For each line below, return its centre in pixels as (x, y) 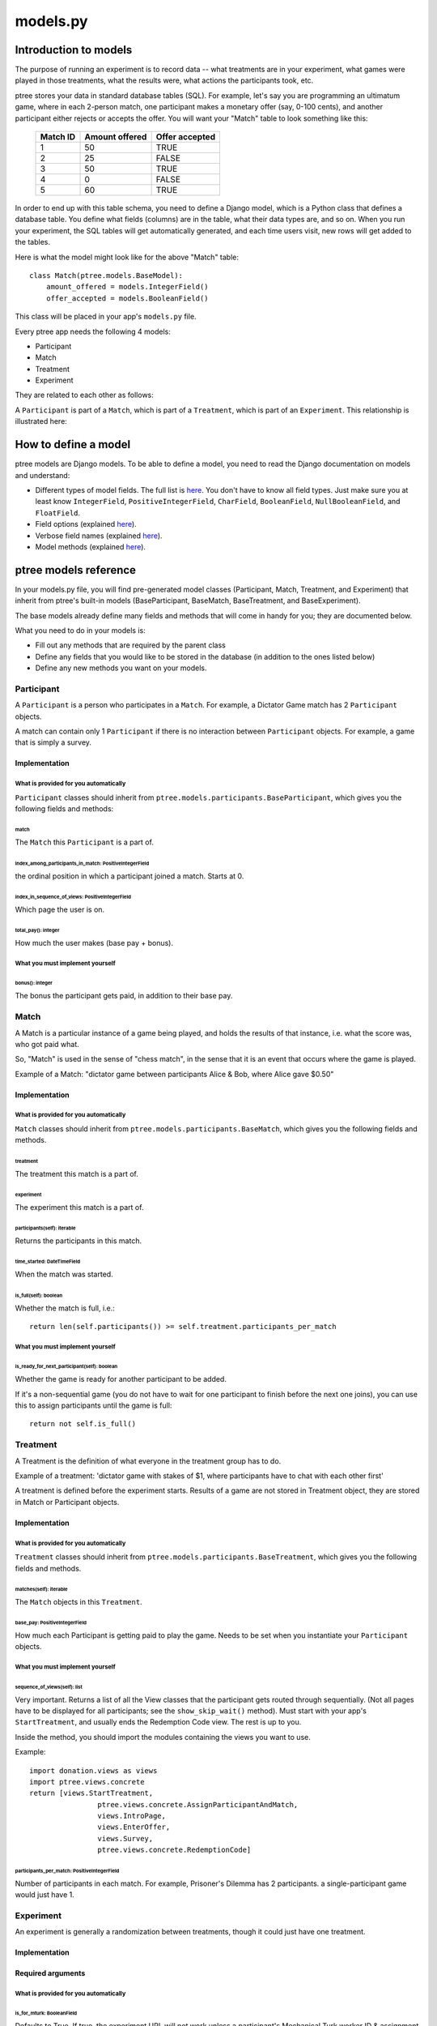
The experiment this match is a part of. (79, 1207)
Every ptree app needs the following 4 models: (93, 331)
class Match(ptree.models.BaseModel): (106, 275)
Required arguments (50, 1973)
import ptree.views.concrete (87, 1782)
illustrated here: (41, 421)
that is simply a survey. (53, 742)
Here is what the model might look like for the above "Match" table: (127, 257)
